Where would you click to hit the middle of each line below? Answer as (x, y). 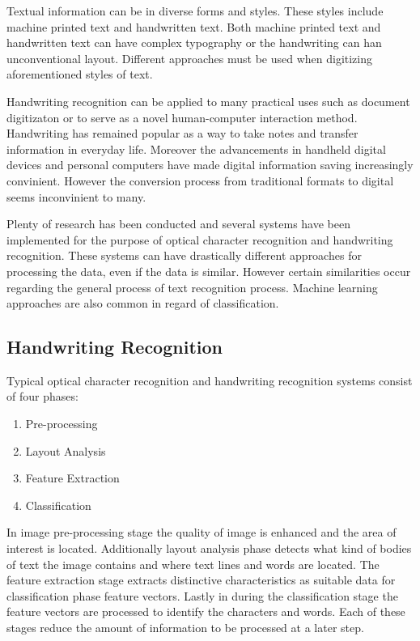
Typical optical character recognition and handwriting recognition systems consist (210, 380)
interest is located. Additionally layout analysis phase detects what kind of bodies (209, 548)
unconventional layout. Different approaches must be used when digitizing (190, 58)
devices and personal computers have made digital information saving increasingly (210, 165)
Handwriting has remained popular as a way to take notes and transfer (182, 133)
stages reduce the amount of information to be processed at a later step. (185, 628)
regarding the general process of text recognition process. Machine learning (192, 287)
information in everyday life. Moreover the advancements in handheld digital (196, 149)
